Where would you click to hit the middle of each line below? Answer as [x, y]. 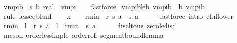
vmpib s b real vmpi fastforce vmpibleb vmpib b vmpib [104, 6]
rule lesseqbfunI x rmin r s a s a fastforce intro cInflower [118, 16]
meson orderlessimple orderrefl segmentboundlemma [83, 35]
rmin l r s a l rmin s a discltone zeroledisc [90, 25]
